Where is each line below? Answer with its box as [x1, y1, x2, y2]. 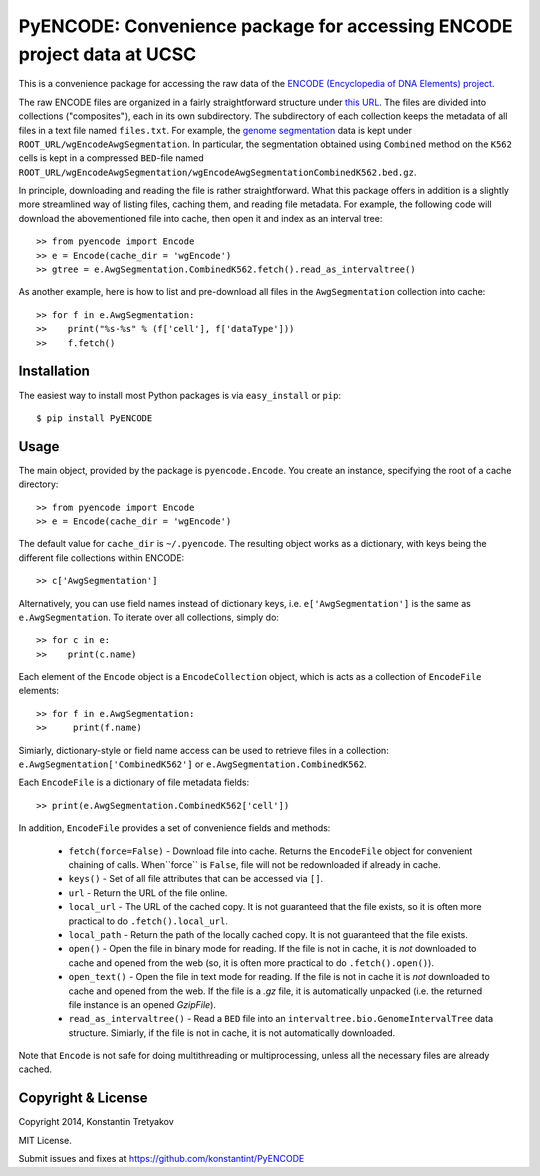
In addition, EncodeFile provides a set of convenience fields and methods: [18, 822, 331, 834]
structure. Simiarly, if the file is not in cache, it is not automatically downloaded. [68, 1026, 396, 1039]
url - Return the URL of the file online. [68, 886, 228, 899]
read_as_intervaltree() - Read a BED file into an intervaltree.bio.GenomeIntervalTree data [68, 1013, 494, 1025]
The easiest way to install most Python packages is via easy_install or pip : [18, 389, 342, 401]
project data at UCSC [18, 43, 197, 65]
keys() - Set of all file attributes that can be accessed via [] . [68, 873, 324, 885]
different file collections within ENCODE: [18, 551, 185, 564]
